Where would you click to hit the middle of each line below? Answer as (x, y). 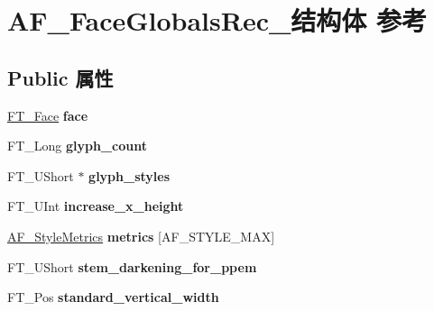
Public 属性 (60, 77)
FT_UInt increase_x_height (96, 206)
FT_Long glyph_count (77, 146)
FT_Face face (48, 115)
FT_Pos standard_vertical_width (113, 297)
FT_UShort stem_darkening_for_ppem (132, 266)
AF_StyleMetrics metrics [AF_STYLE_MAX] (141, 236)
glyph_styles (129, 175)
